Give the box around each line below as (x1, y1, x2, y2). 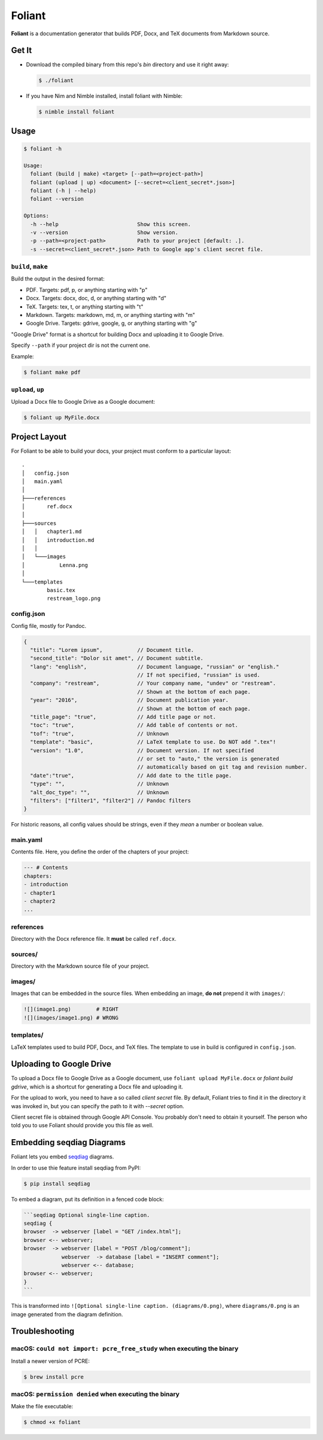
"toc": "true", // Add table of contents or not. (30, 722, 239, 729)
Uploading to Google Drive (11, 1059, 112, 1069)
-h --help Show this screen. (30, 221, 191, 227)
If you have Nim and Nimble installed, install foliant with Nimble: (26, 93, 182, 100)
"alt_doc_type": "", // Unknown (30, 789, 169, 795)
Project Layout (11, 431, 67, 442)
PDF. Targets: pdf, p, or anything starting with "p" (26, 286, 148, 293)
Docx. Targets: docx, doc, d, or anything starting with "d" (26, 295, 167, 302)
